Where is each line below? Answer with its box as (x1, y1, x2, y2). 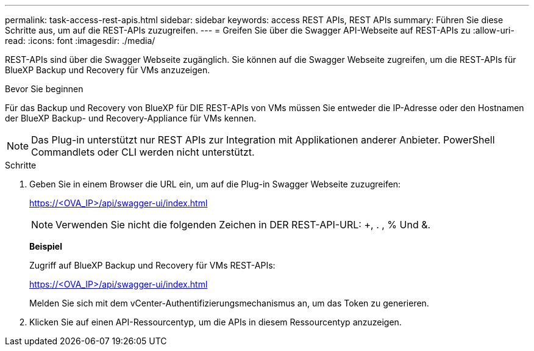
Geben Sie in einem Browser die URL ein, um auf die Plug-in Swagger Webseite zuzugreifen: (29, 179, 401, 189)
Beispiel (29, 241, 62, 251)
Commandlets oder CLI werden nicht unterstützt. (31, 146, 255, 158)
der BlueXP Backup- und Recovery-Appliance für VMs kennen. (5, 113, 257, 123)
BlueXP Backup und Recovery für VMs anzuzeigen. (5, 65, 210, 75)
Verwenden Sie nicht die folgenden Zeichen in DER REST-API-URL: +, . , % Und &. (55, 219, 431, 231)
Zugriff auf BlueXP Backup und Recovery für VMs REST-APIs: (29, 260, 276, 270)
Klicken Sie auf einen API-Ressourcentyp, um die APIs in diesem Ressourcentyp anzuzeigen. (29, 317, 402, 327)
